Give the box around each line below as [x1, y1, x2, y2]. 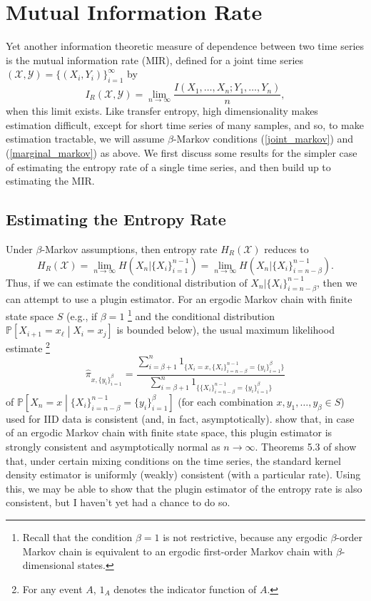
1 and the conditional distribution [128, 306, 275, 323]
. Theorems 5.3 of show [255, 439, 357, 454]
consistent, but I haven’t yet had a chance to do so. [6, 495, 230, 510]
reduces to [264, 241, 309, 256]
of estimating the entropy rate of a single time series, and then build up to [6, 159, 331, 174]
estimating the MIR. [6, 173, 95, 188]
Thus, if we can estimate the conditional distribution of [6, 274, 248, 289]
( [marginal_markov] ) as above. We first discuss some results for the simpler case [6, 145, 357, 160]
